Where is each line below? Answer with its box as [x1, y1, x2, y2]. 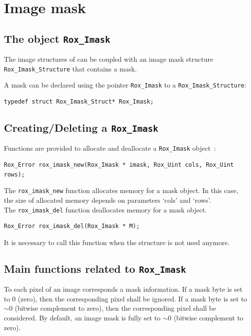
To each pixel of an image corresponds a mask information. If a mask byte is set [4, 284, 243, 294]
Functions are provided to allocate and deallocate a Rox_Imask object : [4, 143, 216, 153]
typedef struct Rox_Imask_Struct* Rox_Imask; [4, 98, 154, 106]
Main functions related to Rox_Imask [4, 261, 186, 276]
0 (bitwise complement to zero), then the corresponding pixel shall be [9, 303, 216, 313]
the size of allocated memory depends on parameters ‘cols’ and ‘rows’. [4, 195, 211, 205]
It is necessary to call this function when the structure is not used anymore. [4, 237, 230, 247]
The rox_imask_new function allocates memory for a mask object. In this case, [4, 185, 238, 195]
